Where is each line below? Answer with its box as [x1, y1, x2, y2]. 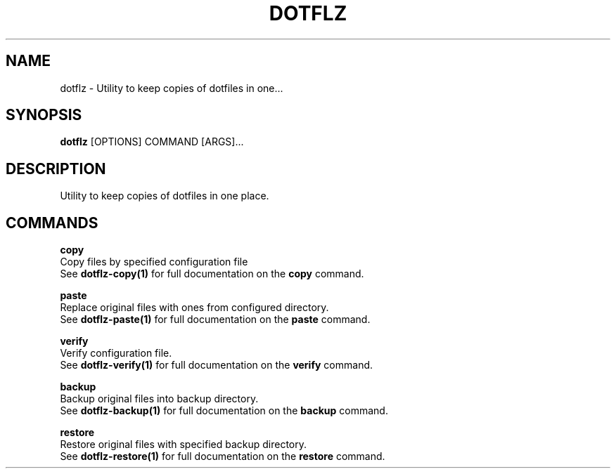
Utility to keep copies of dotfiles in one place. [60, 190, 269, 202]
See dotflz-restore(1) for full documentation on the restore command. [60, 450, 385, 463]
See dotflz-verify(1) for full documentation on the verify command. [60, 359, 373, 371]
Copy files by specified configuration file [60, 256, 248, 268]
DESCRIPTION [6, 159, 106, 178]
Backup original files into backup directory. [60, 393, 259, 405]
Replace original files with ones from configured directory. [60, 301, 329, 314]
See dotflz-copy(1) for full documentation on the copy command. [60, 268, 364, 280]
